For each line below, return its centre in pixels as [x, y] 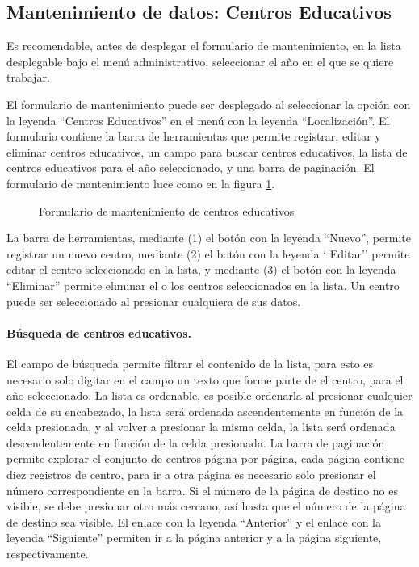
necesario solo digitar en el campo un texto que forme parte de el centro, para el [205, 379]
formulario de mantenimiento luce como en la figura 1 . [141, 183]
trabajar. [28, 77]
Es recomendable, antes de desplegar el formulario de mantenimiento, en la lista [204, 46]
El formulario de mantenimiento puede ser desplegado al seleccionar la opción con [209, 104]
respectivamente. [48, 554]
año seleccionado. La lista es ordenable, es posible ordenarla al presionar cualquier [209, 395]
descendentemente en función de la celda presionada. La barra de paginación [196, 442]
